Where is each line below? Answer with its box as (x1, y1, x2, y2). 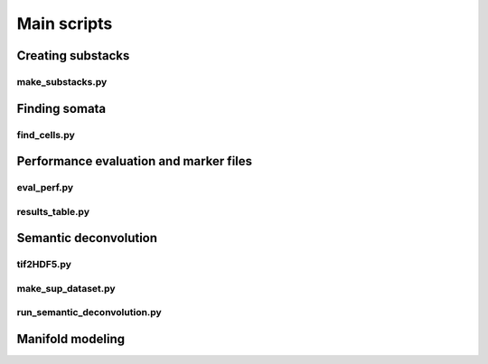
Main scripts (16, 14, 113, 33)
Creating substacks (16, 48, 130, 63)
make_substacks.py (16, 75, 108, 88)
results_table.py (16, 205, 90, 218)
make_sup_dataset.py (16, 282, 117, 294)
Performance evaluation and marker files (16, 154, 253, 169)
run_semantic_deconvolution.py (16, 306, 162, 319)
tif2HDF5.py (16, 258, 72, 271)
